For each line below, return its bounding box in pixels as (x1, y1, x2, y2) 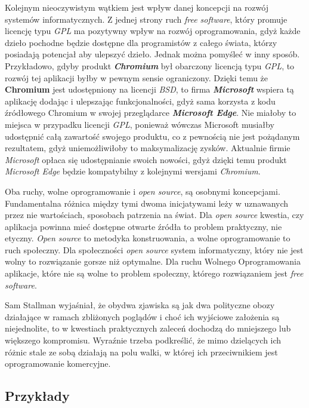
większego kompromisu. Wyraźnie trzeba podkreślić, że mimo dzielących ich (5, 334, 282, 346)
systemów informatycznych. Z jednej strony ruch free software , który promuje (5, 13, 288, 25)
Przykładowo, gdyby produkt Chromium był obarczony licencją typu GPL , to (5, 59, 295, 72)
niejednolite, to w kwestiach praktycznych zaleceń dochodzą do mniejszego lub (5, 322, 291, 335)
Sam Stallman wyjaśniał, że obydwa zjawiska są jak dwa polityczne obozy (5, 299, 275, 311)
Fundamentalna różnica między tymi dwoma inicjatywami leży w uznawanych (5, 197, 289, 209)
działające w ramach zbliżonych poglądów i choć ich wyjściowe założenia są (5, 310, 280, 323)
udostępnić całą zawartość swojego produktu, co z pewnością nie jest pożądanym (5, 130, 300, 142)
